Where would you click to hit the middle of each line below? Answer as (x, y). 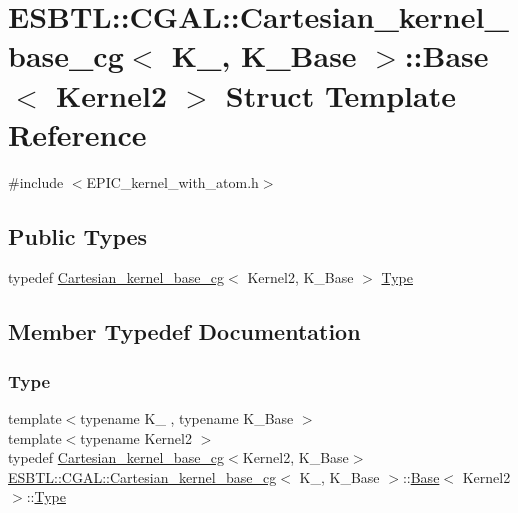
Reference (77, 133)
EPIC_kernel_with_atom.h (172, 181)
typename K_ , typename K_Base (187, 418)
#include (36, 181)
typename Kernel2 (136, 437)
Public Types (78, 235)
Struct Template (340, 94)
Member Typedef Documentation (184, 331)
